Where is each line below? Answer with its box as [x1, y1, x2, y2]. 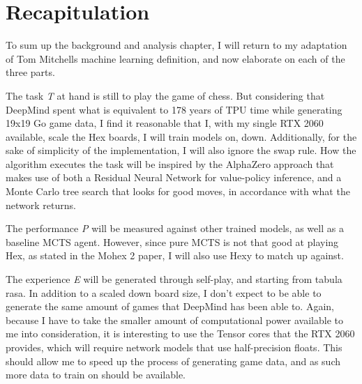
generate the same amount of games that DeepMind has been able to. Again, [6, 299, 334, 314]
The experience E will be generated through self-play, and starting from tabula [6, 272, 342, 286]
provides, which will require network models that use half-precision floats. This [6, 340, 342, 354]
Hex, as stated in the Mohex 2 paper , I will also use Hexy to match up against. [6, 248, 344, 263]
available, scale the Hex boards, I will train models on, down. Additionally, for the [6, 129, 357, 144]
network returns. [6, 197, 76, 212]
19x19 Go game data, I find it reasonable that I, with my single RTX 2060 [6, 116, 324, 130]
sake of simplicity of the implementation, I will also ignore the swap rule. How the [6, 143, 356, 158]
